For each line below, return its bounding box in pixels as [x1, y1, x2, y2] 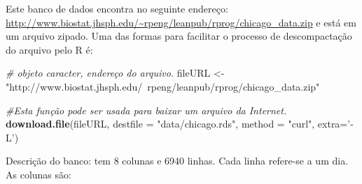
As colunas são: [6, 167, 71, 181]
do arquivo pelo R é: [6, 42, 93, 56]
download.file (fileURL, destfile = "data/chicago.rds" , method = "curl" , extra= [6, 116, 348, 131]
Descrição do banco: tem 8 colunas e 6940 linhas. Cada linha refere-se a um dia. [6, 153, 349, 168]
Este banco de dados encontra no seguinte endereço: [6, 1, 228, 15]
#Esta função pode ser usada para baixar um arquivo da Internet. [6, 102, 287, 117]
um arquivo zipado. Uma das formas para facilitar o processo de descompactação [6, 29, 352, 43]
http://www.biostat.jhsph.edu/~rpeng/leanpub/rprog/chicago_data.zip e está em [6, 15, 356, 29]
